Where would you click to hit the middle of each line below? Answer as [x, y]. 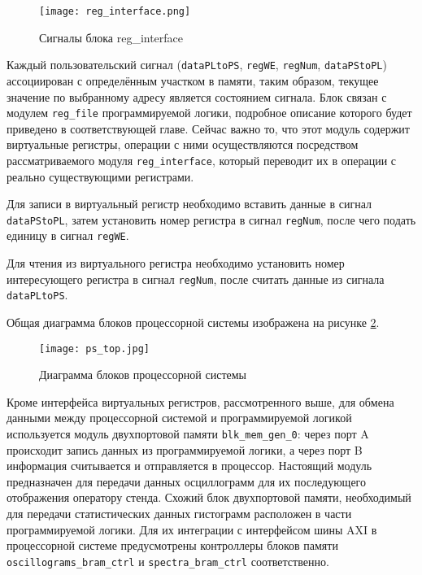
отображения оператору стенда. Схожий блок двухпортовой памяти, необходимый [209, 497]
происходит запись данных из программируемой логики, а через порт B [185, 449]
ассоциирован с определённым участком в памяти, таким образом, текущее [193, 80]
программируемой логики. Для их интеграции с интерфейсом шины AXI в [192, 529]
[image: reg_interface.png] [115, 11]
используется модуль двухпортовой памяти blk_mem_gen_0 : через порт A [188, 434]
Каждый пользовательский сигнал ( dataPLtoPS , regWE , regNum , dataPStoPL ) [197, 65]
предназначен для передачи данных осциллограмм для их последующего [187, 481]
